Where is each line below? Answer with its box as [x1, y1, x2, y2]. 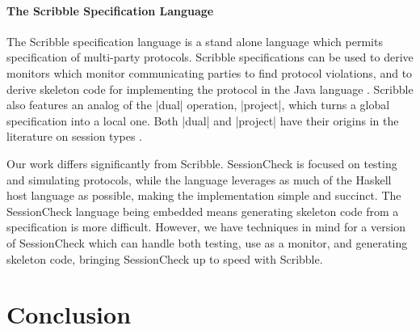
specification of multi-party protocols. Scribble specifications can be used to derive [6, 49, 414, 66]
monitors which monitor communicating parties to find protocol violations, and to [6, 64, 413, 81]
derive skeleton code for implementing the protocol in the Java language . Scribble [6, 80, 414, 97]
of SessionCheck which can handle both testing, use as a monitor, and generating [6, 234, 408, 251]
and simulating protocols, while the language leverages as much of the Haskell [6, 171, 392, 188]
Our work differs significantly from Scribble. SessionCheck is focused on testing [6, 154, 397, 171]
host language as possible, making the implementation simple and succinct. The [6, 187, 401, 204]
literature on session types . [6, 128, 142, 145]
